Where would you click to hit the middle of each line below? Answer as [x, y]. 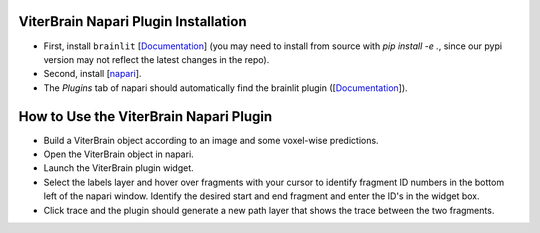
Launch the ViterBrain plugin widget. [118, 168]
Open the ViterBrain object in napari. [118, 154]
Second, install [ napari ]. [92, 74]
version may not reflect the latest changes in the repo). [156, 59]
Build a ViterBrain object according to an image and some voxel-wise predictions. [211, 140]
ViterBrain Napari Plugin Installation [132, 21]
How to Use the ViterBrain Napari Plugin [145, 116]
